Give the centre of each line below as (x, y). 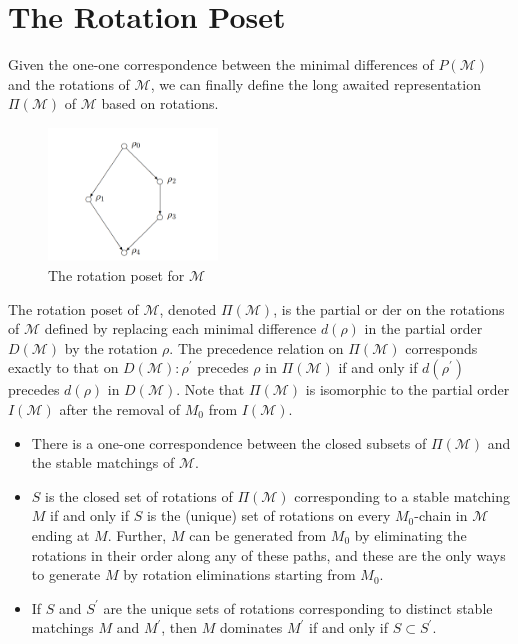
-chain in (441, 515)
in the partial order (423, 328)
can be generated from (258, 534)
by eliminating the (410, 534)
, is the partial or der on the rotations (389, 308)
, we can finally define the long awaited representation (315, 83)
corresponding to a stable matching (402, 495)
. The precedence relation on (256, 347)
